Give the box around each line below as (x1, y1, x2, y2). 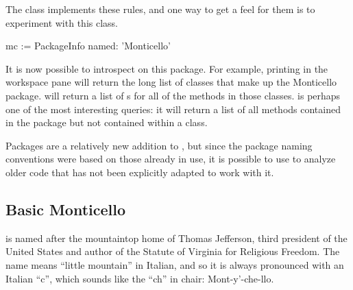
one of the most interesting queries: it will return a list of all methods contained (5, 101, 341, 116)
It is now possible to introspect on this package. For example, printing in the (5, 61, 328, 75)
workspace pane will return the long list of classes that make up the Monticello (5, 75, 337, 89)
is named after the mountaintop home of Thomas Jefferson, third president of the (5, 230, 348, 245)
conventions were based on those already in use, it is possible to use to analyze (5, 152, 336, 166)
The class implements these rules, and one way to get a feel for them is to (5, 2, 315, 16)
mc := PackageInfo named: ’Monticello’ (5, 38, 171, 53)
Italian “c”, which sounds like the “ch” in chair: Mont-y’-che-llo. (5, 271, 274, 285)
